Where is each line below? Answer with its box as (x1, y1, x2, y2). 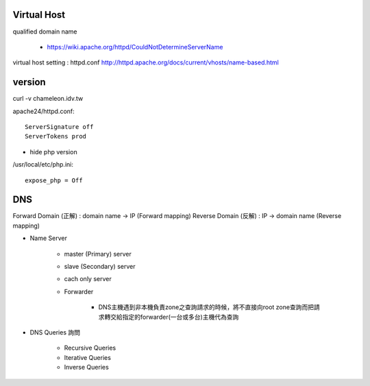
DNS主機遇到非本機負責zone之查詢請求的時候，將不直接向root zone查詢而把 (98, 303, 314, 311)
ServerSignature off (25, 123, 94, 130)
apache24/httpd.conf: (12, 107, 75, 115)
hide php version (29, 147, 78, 156)
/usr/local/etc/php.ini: (12, 160, 73, 169)
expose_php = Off (25, 176, 83, 184)
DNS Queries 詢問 (29, 328, 81, 336)
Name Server (29, 234, 68, 243)
